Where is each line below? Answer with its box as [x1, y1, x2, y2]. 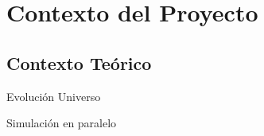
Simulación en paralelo [6, 115, 117, 131]
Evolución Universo [6, 87, 101, 104]
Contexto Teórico [6, 50, 152, 75]
